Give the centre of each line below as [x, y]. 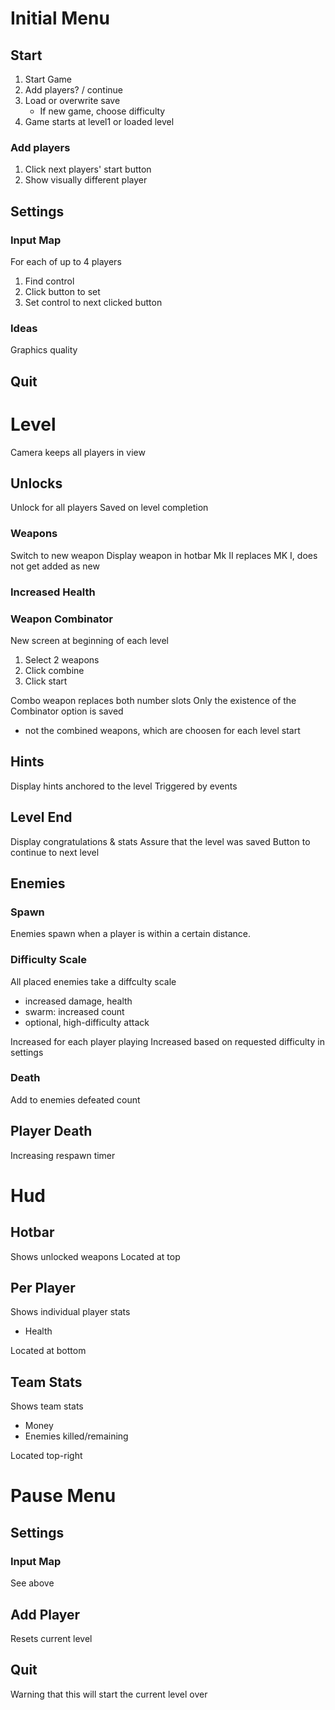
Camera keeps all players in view [78, 452]
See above [32, 1583]
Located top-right [46, 1456]
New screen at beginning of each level [89, 640]
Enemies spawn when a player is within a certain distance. [131, 934]
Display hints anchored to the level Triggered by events [124, 786]
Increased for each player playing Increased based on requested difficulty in [167, 1041]
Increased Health [53, 592]
